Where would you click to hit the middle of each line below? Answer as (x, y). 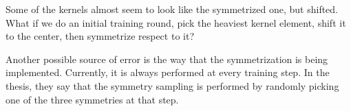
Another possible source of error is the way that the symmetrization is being (167, 59)
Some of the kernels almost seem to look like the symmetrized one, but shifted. (172, 9)
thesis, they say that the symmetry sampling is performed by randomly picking (172, 85)
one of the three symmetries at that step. (92, 99)
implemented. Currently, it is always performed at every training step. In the (168, 72)
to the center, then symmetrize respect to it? (100, 36)
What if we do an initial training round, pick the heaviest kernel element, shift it (176, 22)
